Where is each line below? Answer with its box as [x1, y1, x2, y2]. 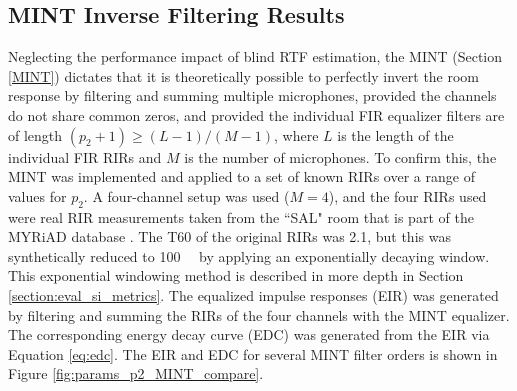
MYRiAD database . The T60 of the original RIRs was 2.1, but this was [8, 226, 451, 247]
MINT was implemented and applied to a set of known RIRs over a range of [8, 166, 475, 187]
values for [8, 185, 67, 206]
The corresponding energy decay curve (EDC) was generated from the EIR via [8, 324, 490, 345]
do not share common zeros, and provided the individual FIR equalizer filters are [8, 104, 505, 125]
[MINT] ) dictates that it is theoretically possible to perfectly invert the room [8, 65, 480, 86]
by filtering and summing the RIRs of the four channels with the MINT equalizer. [8, 304, 510, 325]
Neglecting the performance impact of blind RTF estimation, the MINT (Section [8, 46, 503, 67]
